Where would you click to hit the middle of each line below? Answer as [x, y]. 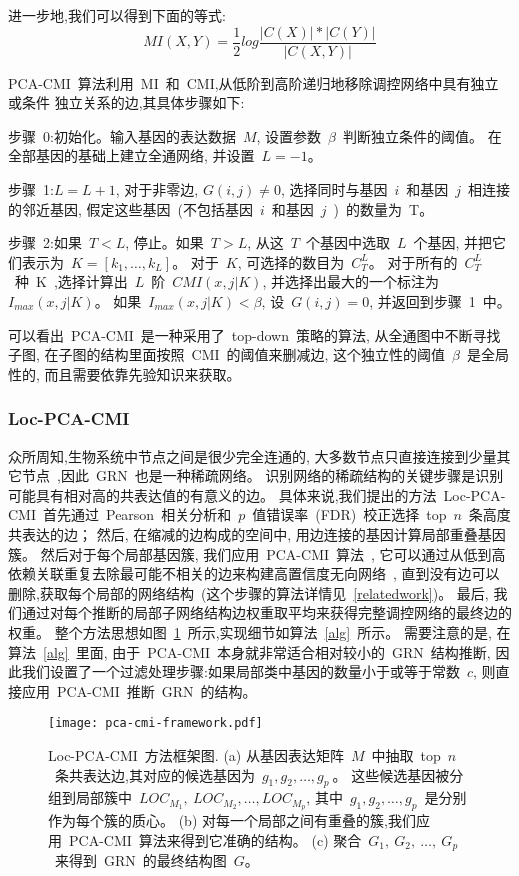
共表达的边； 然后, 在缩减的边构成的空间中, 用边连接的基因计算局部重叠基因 [257, 533]
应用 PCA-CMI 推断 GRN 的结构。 [139, 690]
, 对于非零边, [157, 189]
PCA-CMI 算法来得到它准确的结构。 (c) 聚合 [215, 839]
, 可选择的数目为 [291, 261]
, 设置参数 [289, 135]
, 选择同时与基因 [334, 189]
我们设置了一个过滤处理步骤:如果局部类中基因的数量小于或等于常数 [240, 671]
